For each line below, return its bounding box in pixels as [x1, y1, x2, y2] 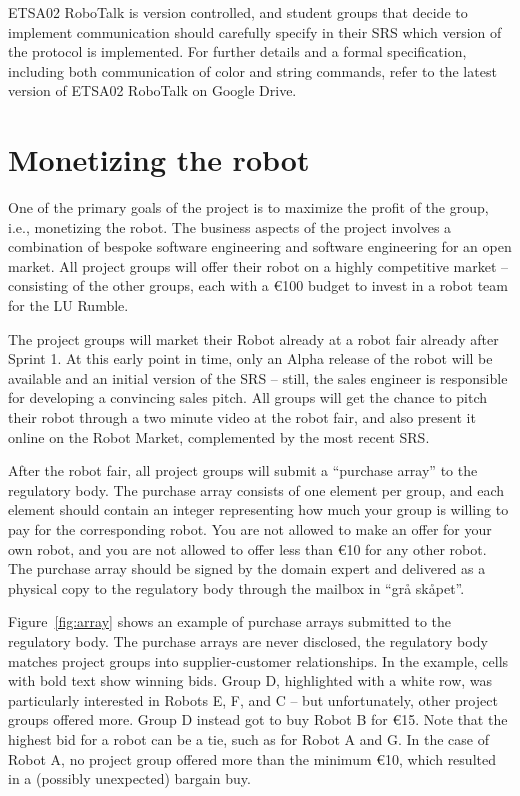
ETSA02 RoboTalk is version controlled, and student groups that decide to [8, 2, 468, 22]
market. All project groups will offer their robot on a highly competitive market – [8, 255, 509, 276]
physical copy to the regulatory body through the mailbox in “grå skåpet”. [8, 577, 465, 598]
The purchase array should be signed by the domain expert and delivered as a [8, 558, 486, 579]
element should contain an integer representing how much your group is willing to [8, 499, 509, 520]
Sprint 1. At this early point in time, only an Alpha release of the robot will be [8, 348, 493, 369]
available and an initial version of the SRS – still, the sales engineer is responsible [8, 367, 508, 388]
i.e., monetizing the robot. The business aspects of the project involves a [8, 216, 452, 237]
